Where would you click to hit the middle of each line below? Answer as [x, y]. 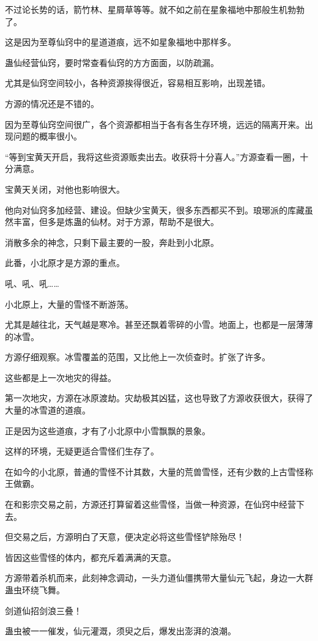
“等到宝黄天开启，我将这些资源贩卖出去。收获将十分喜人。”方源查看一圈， [153, 156]
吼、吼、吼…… [32, 283]
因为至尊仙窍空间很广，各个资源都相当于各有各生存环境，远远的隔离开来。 [155, 124]
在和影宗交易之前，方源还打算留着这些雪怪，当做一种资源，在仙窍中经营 [150, 504]
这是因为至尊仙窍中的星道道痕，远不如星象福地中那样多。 [120, 42]
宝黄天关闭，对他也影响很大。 [65, 189]
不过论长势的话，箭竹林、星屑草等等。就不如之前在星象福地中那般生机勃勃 [155, 9]
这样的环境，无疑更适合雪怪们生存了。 [82, 451]
